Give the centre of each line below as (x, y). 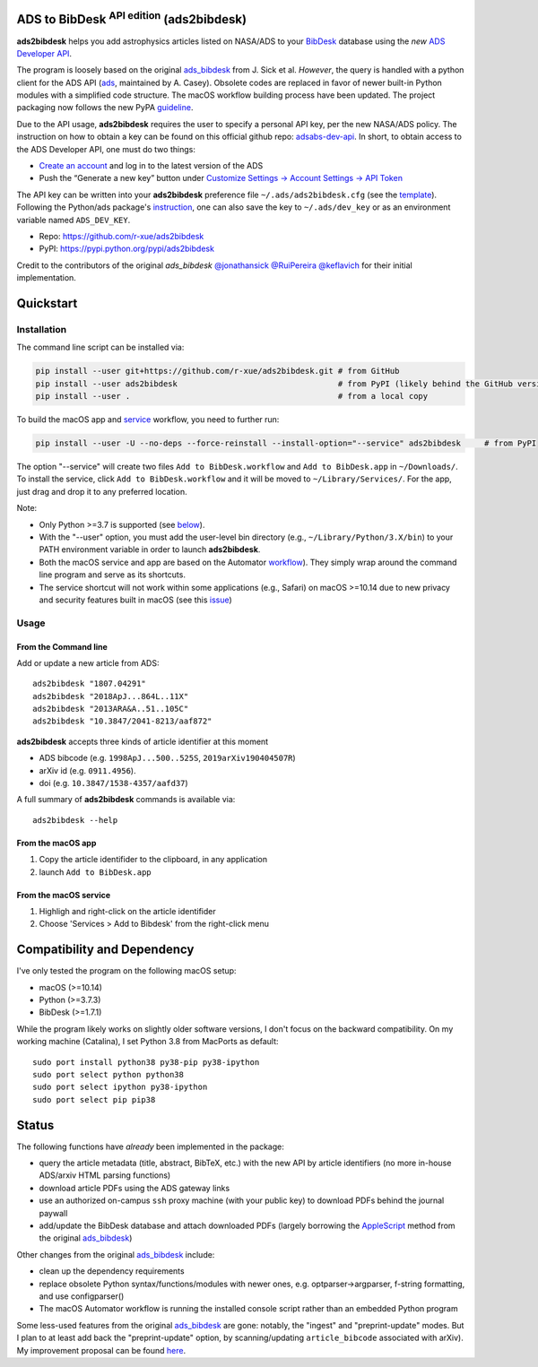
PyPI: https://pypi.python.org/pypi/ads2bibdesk (127, 249)
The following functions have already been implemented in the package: (150, 1146)
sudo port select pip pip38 (94, 1099)
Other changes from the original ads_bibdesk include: (116, 1254)
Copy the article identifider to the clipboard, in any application (153, 860)
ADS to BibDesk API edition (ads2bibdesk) (131, 18)
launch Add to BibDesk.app (95, 872)
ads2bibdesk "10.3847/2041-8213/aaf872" (122, 721)
